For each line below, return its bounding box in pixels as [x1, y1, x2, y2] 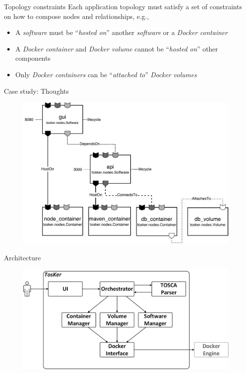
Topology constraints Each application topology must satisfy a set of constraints [4, 1, 242, 11]
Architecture [4, 252, 41, 262]
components [15, 53, 51, 63]
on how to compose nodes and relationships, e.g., [4, 11, 149, 21]
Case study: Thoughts [4, 85, 69, 96]
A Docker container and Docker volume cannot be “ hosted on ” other [15, 43, 218, 53]
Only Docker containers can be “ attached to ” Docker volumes [15, 69, 197, 79]
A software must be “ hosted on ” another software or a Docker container [15, 27, 228, 37]
